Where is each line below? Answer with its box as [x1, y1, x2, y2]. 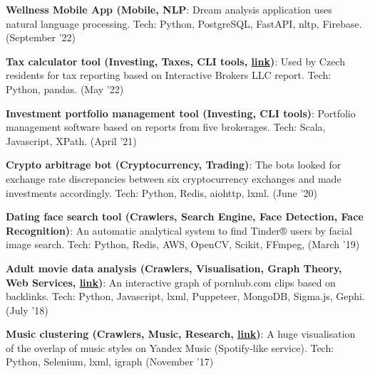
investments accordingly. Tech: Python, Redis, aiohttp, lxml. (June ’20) [6, 185, 317, 200]
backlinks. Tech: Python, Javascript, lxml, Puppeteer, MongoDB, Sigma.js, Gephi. [6, 289, 365, 304]
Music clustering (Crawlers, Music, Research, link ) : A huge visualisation [6, 326, 356, 341]
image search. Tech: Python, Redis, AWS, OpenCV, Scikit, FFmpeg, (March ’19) [6, 237, 360, 252]
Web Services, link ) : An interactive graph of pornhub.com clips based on [6, 274, 336, 289]
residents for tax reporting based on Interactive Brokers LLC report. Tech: [6, 68, 332, 82]
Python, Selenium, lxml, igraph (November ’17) [6, 354, 214, 369]
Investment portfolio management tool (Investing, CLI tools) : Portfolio [6, 105, 356, 120]
